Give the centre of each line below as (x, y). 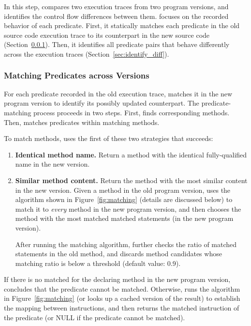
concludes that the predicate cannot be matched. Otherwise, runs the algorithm (122, 288)
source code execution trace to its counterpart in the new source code (107, 35)
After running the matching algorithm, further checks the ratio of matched (126, 244)
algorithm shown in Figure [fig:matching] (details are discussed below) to (124, 199)
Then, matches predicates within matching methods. (82, 122)
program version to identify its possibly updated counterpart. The (102, 103)
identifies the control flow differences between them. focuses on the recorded (116, 16)
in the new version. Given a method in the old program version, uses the (123, 190)
